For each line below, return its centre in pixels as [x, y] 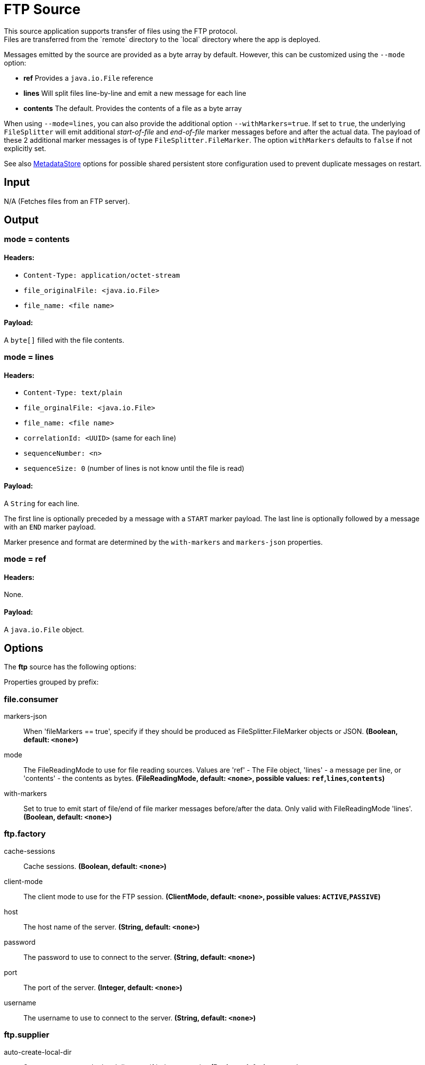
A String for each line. [42, 503]
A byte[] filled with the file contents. [64, 340]
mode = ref [25, 559]
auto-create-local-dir [38, 1052]
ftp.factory [25, 834]
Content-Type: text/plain [73, 393]
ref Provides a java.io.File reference [88, 78]
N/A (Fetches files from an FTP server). [67, 201]
